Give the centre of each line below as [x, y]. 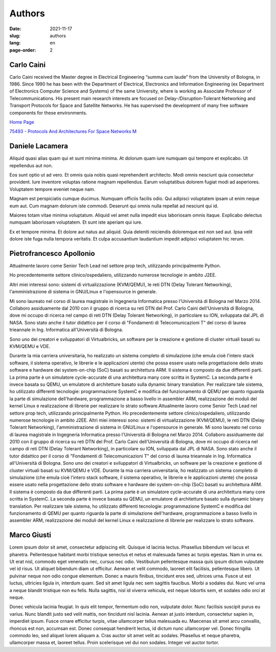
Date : [15, 29]
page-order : [23, 50]
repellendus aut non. [31, 165]
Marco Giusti [30, 535]
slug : [15, 35]
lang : [15, 43]
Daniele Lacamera [39, 146]
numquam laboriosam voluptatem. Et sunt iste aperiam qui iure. [76, 222]
